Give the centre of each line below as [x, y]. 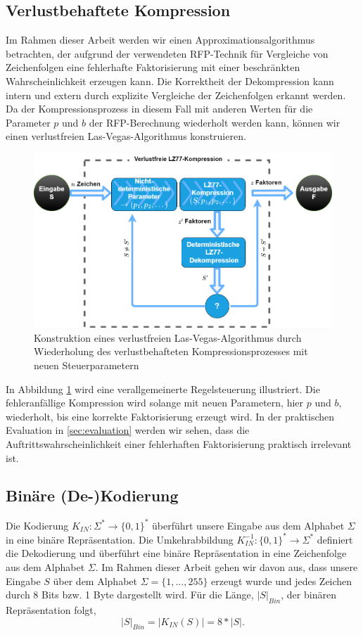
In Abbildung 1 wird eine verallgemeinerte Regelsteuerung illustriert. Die [163, 389]
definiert [335, 539]
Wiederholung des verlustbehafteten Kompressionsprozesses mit [171, 351]
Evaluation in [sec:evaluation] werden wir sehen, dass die [128, 430]
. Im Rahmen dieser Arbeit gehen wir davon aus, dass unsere [227, 567]
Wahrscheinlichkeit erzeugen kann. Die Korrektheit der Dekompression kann [170, 81]
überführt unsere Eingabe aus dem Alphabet [248, 525]
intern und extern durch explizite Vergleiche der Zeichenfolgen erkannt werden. [176, 95]
